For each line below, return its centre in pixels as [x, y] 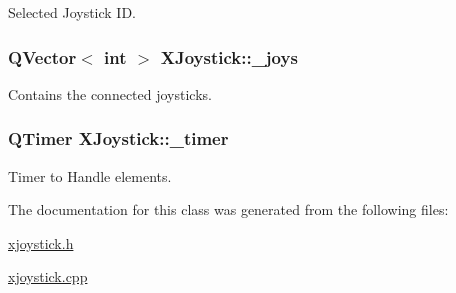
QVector [42, 56]
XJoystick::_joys [229, 56]
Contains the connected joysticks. [110, 93]
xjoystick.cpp [48, 276]
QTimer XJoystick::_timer [118, 138]
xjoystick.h [41, 242]
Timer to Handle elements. [90, 175]
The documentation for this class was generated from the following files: [228, 209]
